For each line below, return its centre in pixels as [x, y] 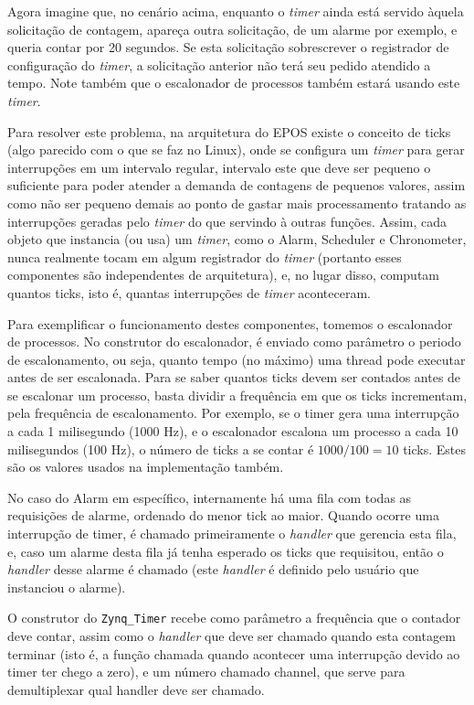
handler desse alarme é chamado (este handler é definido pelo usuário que [213, 569]
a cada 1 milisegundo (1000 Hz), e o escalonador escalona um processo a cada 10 [233, 431]
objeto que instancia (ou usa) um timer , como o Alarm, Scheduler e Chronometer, [237, 239]
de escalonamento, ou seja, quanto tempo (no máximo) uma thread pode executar [237, 359]
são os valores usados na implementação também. [146, 467]
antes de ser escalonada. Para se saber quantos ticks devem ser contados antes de [234, 377]
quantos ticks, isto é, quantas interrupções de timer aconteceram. [189, 292]
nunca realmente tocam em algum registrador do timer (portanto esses [205, 256]
